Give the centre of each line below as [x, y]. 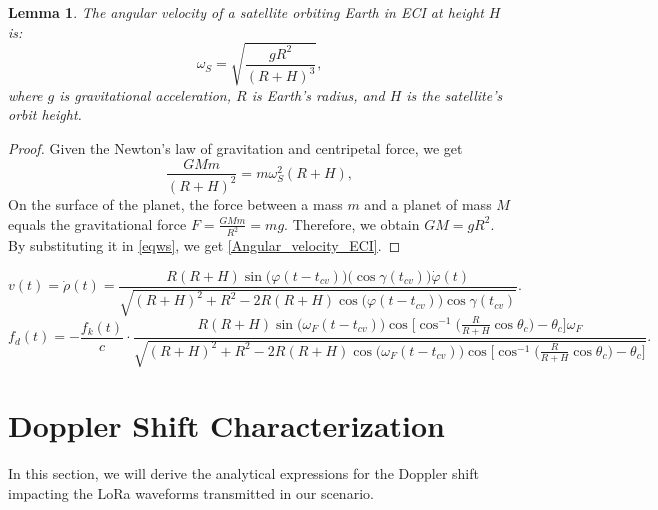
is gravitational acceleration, [145, 94]
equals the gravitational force [97, 223]
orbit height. [45, 114]
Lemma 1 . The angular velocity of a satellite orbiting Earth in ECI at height [246, 12]
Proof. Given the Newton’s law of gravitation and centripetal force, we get [235, 147]
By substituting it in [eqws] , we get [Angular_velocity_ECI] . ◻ [204, 245]
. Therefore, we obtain [352, 223]
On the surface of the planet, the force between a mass [175, 203]
